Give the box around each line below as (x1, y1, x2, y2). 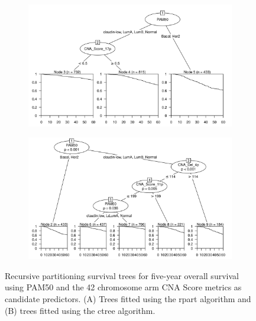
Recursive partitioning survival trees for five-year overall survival (5, 269, 239, 281)
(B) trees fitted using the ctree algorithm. (5, 304, 155, 316)
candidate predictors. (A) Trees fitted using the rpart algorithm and (5, 292, 251, 304)
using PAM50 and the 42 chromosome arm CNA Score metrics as (5, 281, 242, 293)
